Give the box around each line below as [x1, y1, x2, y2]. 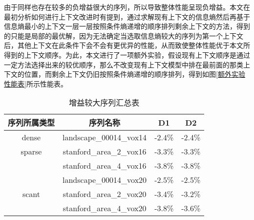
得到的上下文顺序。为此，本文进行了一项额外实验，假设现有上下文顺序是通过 [4, 49, 250, 60]
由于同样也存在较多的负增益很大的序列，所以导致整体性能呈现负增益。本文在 [4, 2, 250, 12]
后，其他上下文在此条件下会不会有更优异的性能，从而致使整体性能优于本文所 [4, 40, 250, 50]
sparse [21, 146, 42, 157]
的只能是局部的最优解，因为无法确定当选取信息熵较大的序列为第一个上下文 [4, 30, 243, 41]
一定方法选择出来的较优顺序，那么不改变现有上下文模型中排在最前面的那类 [4, 59, 243, 69]
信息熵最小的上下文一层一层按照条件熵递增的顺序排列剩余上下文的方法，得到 [4, 21, 250, 31]
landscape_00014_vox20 [63, 174, 147, 186]
